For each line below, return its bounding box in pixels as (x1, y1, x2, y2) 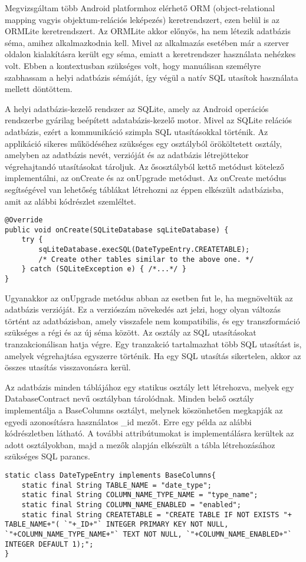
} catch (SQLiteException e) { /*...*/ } (21, 265, 186, 274)
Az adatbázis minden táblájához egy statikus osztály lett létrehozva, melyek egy (5, 380, 294, 393)
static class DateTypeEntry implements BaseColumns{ (5, 471, 216, 479)
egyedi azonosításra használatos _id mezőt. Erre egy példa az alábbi (5, 415, 252, 428)
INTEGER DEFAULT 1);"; (5, 540, 94, 548)
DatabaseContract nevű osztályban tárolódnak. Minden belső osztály (5, 392, 254, 405)
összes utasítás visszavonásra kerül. (5, 361, 131, 373)
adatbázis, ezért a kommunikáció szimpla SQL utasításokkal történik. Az (5, 125, 268, 137)
